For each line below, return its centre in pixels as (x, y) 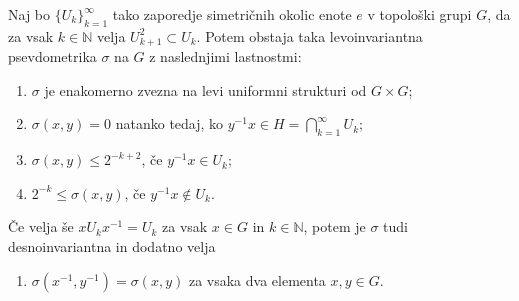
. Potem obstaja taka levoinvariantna (309, 35)
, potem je (334, 226)
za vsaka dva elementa (257, 279)
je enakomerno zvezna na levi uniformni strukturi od (205, 89)
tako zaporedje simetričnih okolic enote (232, 14)
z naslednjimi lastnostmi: (225, 56)
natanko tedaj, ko (169, 123)
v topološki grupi (419, 14)
